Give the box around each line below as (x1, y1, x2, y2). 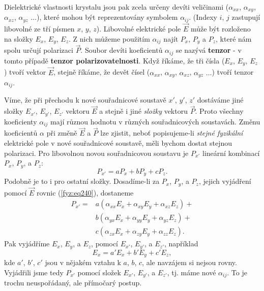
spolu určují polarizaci (4, 45, 73, 55)
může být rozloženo (190, 23, 251, 34)
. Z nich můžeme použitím (69, 33, 150, 44)
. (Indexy (189, 12, 217, 22)
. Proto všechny (195, 106, 244, 116)
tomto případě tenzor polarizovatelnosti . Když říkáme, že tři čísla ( (4, 55, 225, 66)
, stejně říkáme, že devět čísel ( (53, 67, 150, 77)
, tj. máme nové (167, 267, 216, 277)
